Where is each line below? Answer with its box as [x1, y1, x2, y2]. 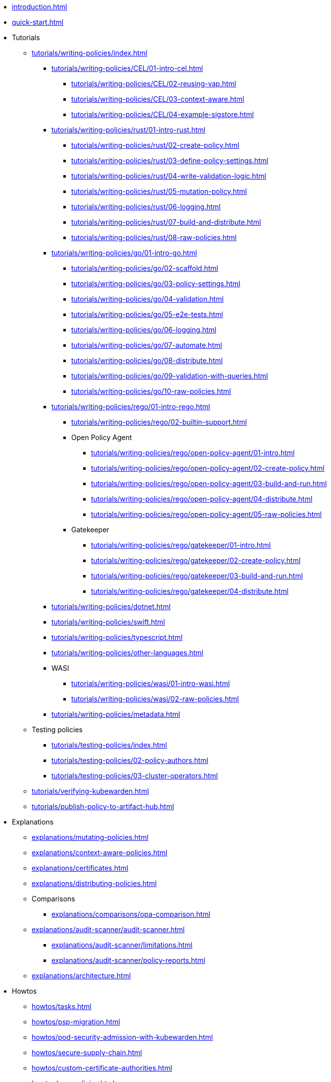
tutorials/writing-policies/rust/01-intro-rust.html [51, 126, 206, 134]
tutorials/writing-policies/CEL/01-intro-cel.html [51, 64, 203, 72]
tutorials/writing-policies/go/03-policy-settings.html [71, 279, 240, 288]
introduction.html [12, 2, 67, 11]
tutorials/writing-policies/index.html [32, 49, 147, 57]
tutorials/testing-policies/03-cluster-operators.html [51, 771, 218, 780]
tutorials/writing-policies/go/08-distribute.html [71, 356, 223, 365]
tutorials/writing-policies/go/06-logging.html [71, 325, 217, 334]
